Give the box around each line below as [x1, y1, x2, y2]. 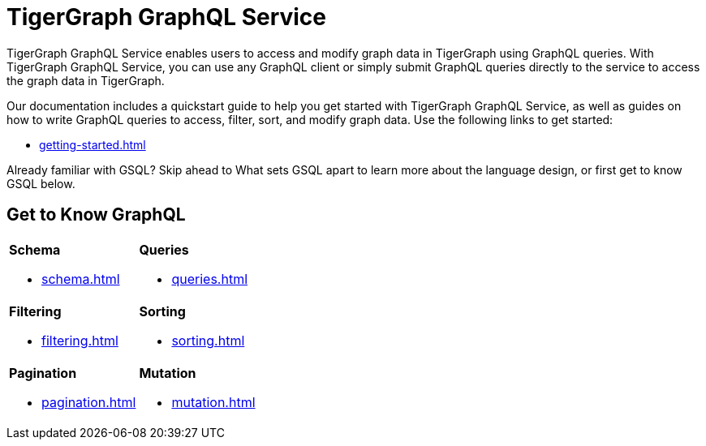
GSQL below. [6, 176, 75, 191]
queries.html [171, 270, 248, 287]
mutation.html [171, 393, 256, 410]
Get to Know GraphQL [6, 204, 186, 225]
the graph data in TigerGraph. [6, 73, 165, 88]
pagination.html [41, 393, 136, 410]
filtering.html [41, 332, 118, 349]
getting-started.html [39, 137, 146, 152]
